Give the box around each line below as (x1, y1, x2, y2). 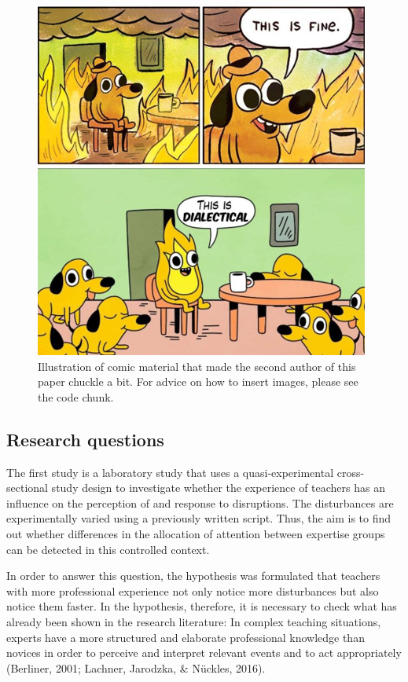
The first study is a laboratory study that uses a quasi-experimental (6, 464, 334, 480)
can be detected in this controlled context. (6, 541, 210, 557)
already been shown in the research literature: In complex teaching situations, (6, 613, 381, 629)
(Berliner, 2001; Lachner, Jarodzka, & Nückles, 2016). (6, 659, 266, 676)
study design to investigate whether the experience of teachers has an (51, 479, 385, 496)
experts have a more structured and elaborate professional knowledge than (6, 629, 365, 645)
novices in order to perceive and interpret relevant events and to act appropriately (6, 644, 402, 661)
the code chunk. (38, 388, 114, 405)
